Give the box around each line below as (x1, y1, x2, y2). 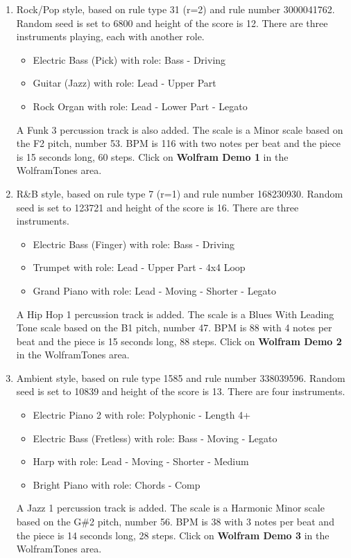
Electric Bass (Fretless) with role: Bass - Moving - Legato (33, 430, 277, 445)
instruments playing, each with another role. (16, 29, 205, 44)
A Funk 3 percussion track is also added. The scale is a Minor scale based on (16, 122, 343, 137)
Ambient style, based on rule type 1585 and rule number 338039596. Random (16, 370, 345, 385)
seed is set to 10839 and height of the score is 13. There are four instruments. (16, 384, 345, 399)
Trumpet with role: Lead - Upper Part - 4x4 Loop (33, 260, 246, 274)
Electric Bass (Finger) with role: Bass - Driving (33, 236, 234, 251)
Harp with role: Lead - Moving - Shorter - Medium (33, 454, 249, 469)
